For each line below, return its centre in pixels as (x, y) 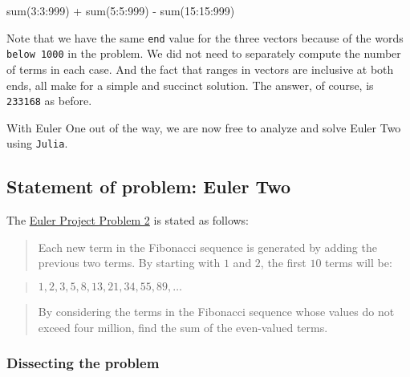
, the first (283, 263)
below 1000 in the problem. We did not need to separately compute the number (204, 53)
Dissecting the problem (83, 363)
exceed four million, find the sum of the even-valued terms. (183, 327)
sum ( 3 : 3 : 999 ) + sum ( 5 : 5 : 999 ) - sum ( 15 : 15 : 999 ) (121, 10)
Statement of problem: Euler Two (149, 186)
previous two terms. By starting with (129, 263)
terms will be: (359, 263)
